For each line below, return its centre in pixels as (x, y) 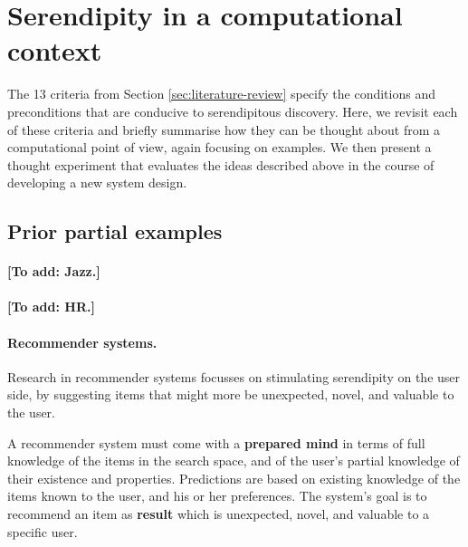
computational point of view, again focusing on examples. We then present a (220, 147)
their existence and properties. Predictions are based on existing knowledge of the (234, 478)
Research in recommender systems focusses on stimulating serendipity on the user (234, 376)
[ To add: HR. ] (51, 307)
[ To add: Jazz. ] (54, 271)
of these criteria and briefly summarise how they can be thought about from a (224, 129)
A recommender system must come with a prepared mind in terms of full (216, 442)
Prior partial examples (115, 231)
